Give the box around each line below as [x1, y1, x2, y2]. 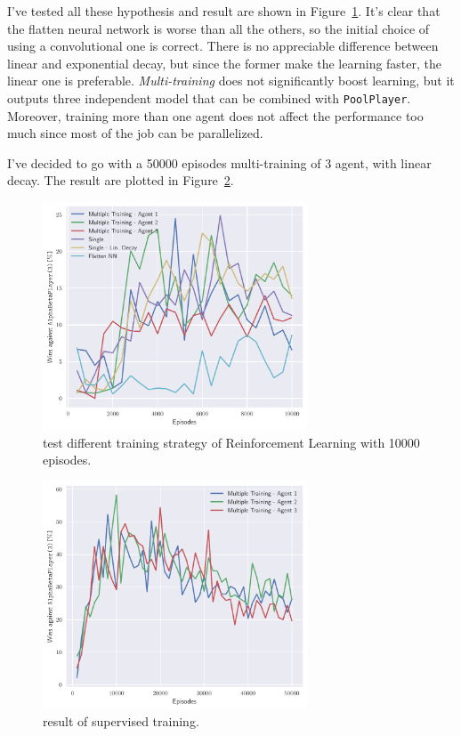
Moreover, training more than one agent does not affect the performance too [7, 106, 424, 125]
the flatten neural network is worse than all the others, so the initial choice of [7, 19, 430, 37]
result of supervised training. [43, 712, 199, 731]
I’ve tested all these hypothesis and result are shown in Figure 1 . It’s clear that [7, 2, 441, 20]
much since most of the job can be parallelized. [7, 124, 263, 142]
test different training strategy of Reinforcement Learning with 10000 [43, 433, 420, 451]
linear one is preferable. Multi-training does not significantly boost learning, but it [7, 71, 455, 90]
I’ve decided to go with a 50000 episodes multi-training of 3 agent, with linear [7, 153, 432, 172]
